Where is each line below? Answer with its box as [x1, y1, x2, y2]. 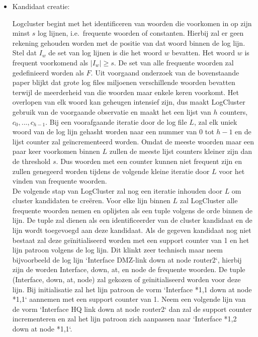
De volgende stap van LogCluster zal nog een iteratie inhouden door [12, 185, 222, 196]
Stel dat [12, 47, 37, 58]
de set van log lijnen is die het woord [48, 47, 162, 58]
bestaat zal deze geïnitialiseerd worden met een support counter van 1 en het [12, 234, 249, 245]
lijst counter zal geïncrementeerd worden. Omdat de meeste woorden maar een [12, 136, 254, 146]
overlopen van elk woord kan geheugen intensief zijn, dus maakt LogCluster [12, 97, 245, 107]
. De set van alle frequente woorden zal [114, 57, 234, 67]
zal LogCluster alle [180, 195, 238, 206]
